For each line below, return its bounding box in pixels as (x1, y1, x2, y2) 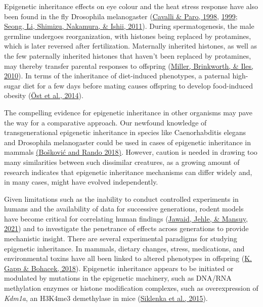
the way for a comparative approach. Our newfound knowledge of (4, 117, 207, 127)
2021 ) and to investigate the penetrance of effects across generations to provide (4, 223, 249, 234)
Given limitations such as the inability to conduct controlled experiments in (4, 193, 239, 204)
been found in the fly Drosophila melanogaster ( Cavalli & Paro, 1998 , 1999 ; (4, 11, 238, 21)
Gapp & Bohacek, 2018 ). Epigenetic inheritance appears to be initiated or (4, 262, 234, 273)
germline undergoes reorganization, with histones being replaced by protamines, (4, 30, 251, 41)
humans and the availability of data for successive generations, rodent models (4, 203, 244, 214)
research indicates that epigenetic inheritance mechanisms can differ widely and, (4, 166, 252, 177)
